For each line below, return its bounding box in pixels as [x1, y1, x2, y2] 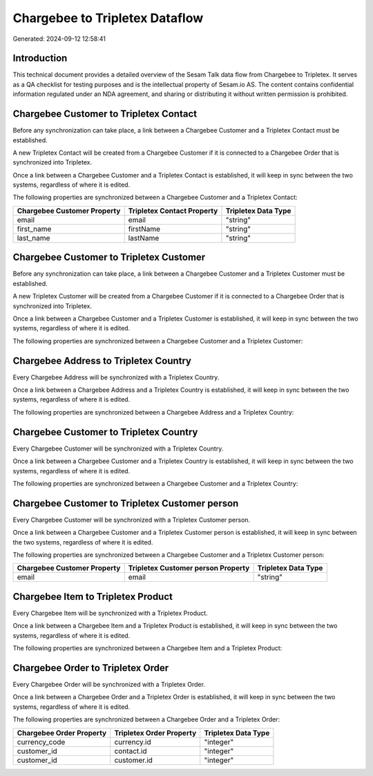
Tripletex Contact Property [128, 206, 218, 216]
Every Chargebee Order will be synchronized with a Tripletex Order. [12, 680, 205, 688]
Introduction [12, 53, 68, 64]
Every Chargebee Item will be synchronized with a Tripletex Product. [12, 609, 208, 617]
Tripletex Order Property [114, 728, 197, 737]
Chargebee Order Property [17, 728, 107, 737]
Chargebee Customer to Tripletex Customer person [12, 498, 239, 509]
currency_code [17, 737, 66, 746]
